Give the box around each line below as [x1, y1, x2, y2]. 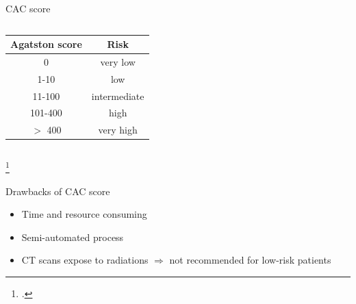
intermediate [91, 88, 144, 103]
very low [100, 54, 136, 68]
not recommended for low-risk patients [169, 253, 331, 267]
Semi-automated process [21, 229, 124, 244]
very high [98, 123, 138, 137]
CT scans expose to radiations [21, 253, 149, 267]
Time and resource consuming [21, 207, 147, 221]
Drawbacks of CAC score [5, 183, 110, 198]
